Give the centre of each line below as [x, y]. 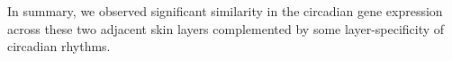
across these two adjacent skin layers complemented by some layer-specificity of [226, 28]
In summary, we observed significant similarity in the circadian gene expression [225, 11]
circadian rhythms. [59, 46]
